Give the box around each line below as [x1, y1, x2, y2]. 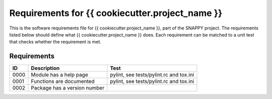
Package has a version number [31, 84, 105, 91]
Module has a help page [31, 71, 88, 78]
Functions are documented [31, 78, 95, 85]
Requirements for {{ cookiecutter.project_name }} [9, 7, 223, 18]
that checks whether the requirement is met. [9, 39, 102, 45]
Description [31, 65, 60, 72]
